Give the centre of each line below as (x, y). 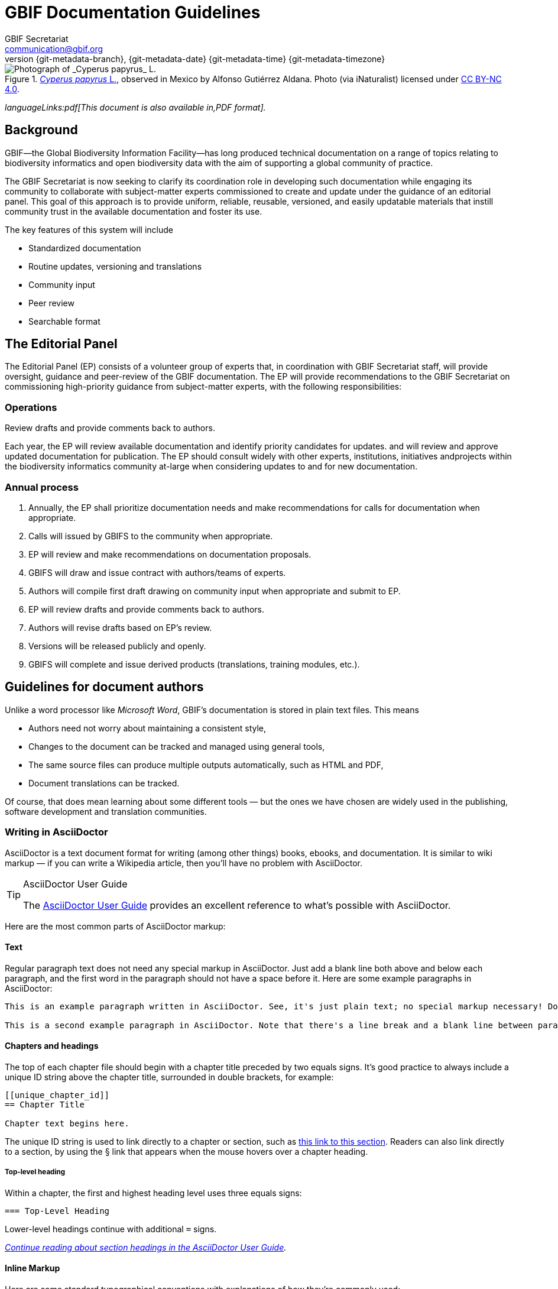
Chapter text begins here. (67, 1123)
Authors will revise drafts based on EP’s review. (120, 627)
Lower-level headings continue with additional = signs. (111, 1229)
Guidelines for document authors (104, 687)
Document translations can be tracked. (104, 783)
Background (41, 130)
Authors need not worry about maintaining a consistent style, (147, 728)
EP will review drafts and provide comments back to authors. (147, 609)
